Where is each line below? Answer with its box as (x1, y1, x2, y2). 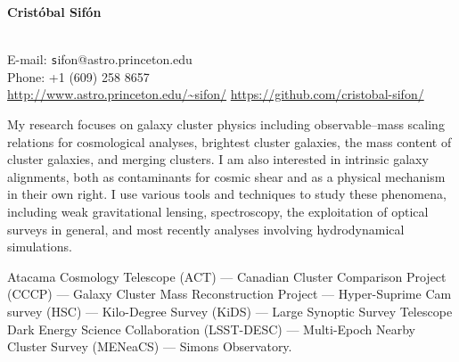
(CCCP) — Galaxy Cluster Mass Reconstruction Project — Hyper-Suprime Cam (7, 284, 452, 303)
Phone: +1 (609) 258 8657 (7, 67, 150, 86)
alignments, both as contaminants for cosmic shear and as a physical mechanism (7, 167, 446, 185)
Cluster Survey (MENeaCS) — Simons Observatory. (7, 337, 292, 356)
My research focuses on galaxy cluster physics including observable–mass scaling (7, 115, 445, 134)
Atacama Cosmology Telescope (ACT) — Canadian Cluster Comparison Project (7, 267, 447, 285)
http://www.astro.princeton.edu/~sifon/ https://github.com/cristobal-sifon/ (7, 85, 424, 103)
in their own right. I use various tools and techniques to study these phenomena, (7, 185, 447, 203)
